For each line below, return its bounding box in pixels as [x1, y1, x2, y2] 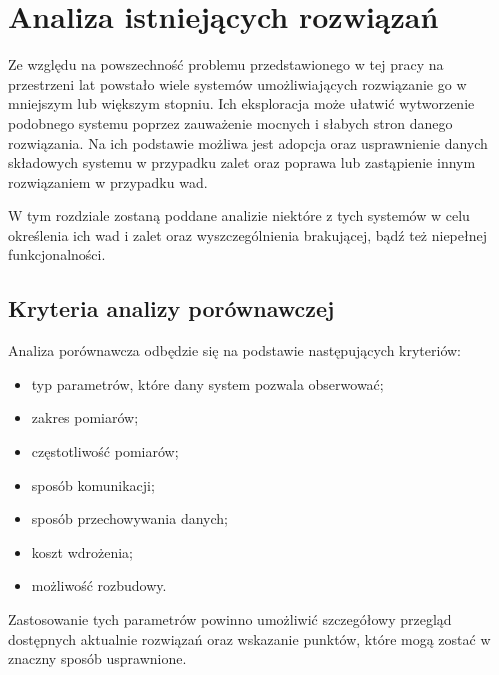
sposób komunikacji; [31, 474, 155, 495]
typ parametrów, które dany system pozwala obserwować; [31, 373, 384, 394]
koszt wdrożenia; [31, 541, 134, 562]
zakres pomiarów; [31, 407, 139, 428]
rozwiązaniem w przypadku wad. [8, 171, 208, 192]
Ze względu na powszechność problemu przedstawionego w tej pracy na [8, 54, 444, 75]
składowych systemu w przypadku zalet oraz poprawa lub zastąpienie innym [8, 152, 476, 173]
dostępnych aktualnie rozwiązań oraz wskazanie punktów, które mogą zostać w [8, 628, 491, 649]
